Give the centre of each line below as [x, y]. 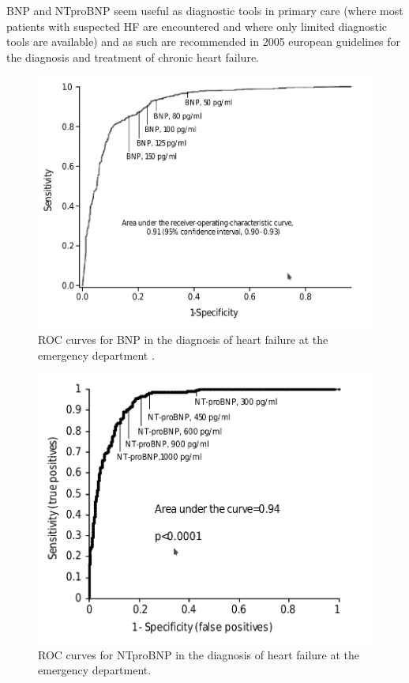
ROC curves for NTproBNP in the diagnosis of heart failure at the [199, 654]
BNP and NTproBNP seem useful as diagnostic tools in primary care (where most [205, 10]
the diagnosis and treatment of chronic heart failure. [133, 57]
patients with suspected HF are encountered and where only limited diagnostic [197, 26]
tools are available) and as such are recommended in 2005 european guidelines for [204, 42]
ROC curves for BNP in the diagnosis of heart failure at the [183, 340]
